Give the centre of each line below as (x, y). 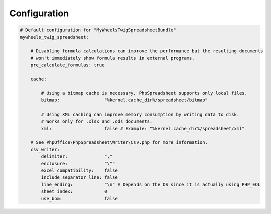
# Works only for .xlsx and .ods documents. (97, 121)
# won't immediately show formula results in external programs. (112, 58)
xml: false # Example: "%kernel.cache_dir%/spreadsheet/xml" (143, 128)
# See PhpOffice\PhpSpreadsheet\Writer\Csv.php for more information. (119, 142)
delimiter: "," (77, 156)
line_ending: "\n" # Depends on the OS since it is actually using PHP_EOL (151, 184)
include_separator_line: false (79, 178)
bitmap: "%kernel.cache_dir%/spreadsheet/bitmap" (124, 100)
